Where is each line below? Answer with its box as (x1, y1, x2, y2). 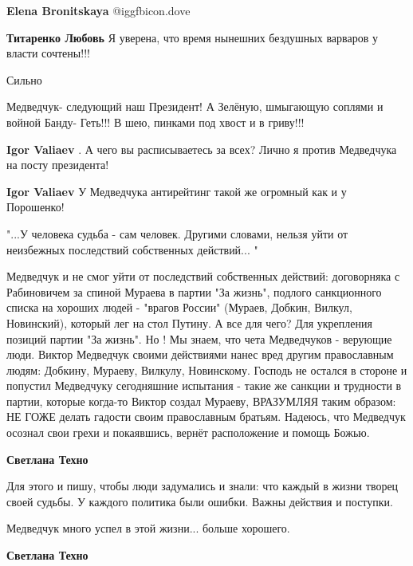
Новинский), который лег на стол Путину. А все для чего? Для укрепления (6, 314, 372, 331)
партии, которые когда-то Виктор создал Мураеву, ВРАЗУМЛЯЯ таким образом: (6, 392, 396, 409)
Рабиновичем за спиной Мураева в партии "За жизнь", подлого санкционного (6, 283, 382, 300)
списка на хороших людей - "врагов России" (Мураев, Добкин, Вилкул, (6, 299, 352, 316)
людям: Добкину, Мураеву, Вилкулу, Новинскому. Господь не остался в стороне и (6, 361, 407, 378)
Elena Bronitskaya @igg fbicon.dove (6, 2, 191, 18)
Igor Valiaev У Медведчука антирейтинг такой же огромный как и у (6, 183, 347, 199)
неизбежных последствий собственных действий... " (6, 241, 258, 257)
